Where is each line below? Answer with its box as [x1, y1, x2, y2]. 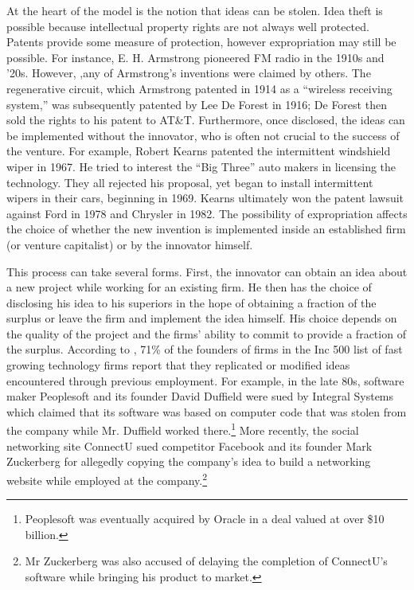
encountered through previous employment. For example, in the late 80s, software [6, 372, 404, 389]
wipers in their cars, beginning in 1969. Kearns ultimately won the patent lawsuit [6, 190, 404, 206]
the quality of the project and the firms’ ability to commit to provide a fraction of [6, 325, 406, 342]
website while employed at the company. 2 [6, 469, 208, 488]
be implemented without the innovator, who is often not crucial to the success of [6, 127, 400, 143]
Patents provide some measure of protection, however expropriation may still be [6, 33, 396, 50]
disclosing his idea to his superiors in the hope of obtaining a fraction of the [6, 294, 377, 311]
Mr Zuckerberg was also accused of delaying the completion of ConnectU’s [25, 553, 388, 569]
